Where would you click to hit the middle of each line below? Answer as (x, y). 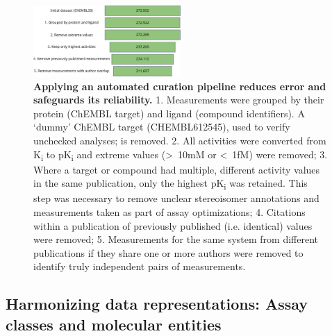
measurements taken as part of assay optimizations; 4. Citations (169, 212)
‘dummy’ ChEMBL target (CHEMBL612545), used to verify (162, 127)
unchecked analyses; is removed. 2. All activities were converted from (180, 141)
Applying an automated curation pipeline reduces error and (180, 86)
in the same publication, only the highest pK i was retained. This (171, 184)
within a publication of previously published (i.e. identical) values (173, 225)
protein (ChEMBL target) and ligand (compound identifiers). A (169, 113)
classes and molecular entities (114, 324)
